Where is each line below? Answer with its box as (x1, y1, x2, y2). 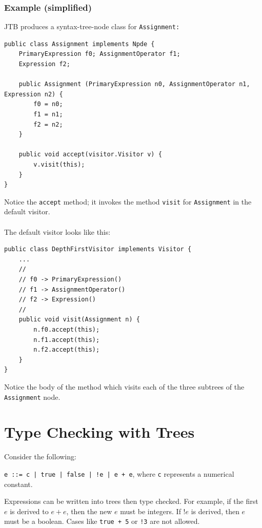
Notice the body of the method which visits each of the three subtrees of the (4, 381, 245, 392)
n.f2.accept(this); (33, 346, 100, 354)
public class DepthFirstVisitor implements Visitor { (4, 246, 192, 253)
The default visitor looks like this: (4, 226, 111, 237)
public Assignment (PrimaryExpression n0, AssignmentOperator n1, (18, 80, 250, 88)
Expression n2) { (4, 90, 63, 98)
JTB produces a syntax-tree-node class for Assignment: (4, 21, 180, 32)
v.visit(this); (33, 161, 85, 168)
